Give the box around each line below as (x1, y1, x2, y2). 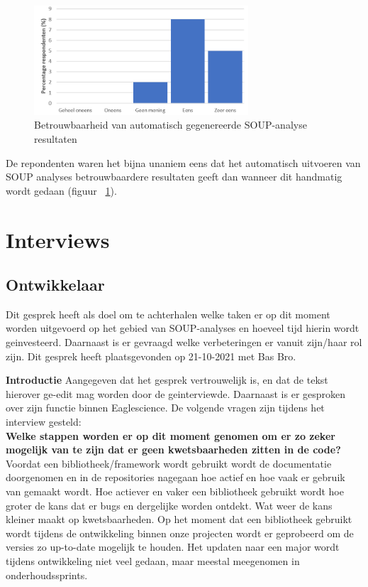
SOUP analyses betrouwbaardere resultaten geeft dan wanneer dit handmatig (6, 169, 342, 184)
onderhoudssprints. (6, 567, 88, 582)
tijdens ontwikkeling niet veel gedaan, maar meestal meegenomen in (6, 553, 300, 568)
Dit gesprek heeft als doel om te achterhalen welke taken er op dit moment (6, 306, 330, 321)
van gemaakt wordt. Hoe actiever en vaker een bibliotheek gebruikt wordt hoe (6, 484, 344, 499)
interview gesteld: (6, 414, 82, 429)
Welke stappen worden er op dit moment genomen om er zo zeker (6, 428, 335, 443)
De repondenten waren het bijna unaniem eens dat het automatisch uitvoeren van (6, 155, 361, 170)
